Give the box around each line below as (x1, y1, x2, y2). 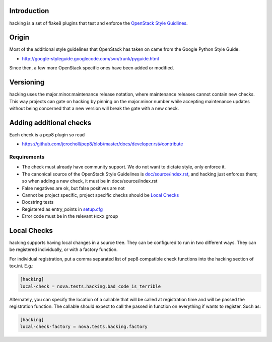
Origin (9, 33, 30, 42)
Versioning (9, 78, 45, 87)
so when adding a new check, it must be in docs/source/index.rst (22, 178, 158, 184)
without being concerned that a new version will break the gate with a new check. (9, 105, 179, 111)
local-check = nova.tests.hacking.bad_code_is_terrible (20, 283, 161, 289)
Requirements (9, 153, 45, 160)
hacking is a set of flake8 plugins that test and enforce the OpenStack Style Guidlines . (9, 20, 188, 26)
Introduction (9, 7, 49, 15)
